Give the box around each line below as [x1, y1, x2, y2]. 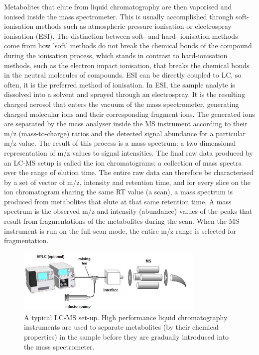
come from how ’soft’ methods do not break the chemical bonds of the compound [4, 40, 252, 51]
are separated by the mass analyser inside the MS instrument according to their [4, 118, 248, 129]
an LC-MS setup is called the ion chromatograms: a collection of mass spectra [4, 157, 242, 168]
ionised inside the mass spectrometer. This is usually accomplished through [4, 11, 234, 21]
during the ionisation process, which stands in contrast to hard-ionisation [4, 50, 228, 60]
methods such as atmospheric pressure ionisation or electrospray [35, 21, 232, 31]
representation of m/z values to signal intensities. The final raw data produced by [4, 147, 253, 158]
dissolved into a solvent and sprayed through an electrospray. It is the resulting [4, 89, 246, 99]
